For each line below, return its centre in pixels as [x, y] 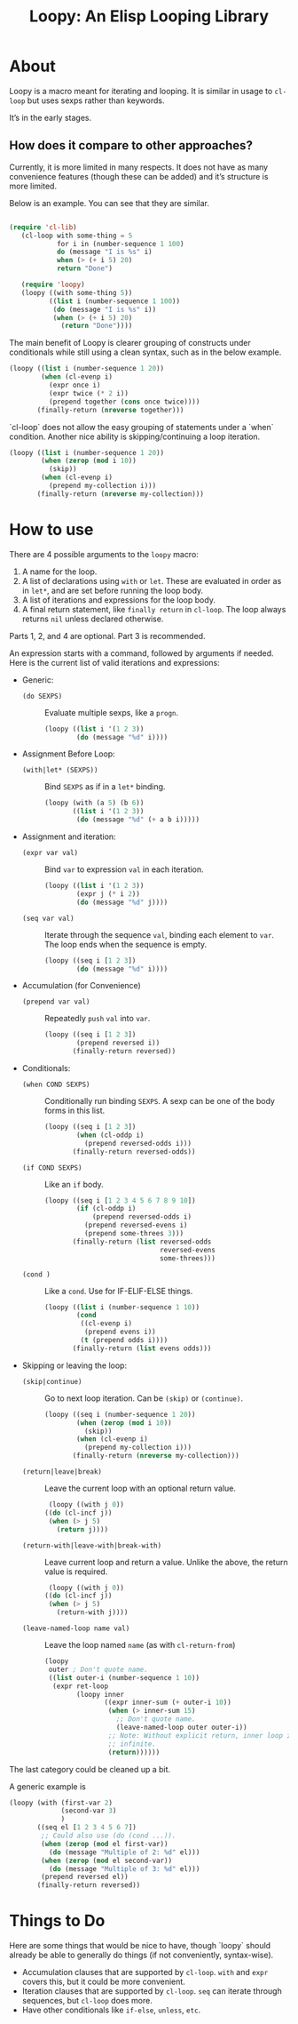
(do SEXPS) [42, 696]
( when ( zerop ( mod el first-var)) [105, 1844]
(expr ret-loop [81, 1686]
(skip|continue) [52, 1381]
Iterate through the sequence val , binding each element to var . [159, 934]
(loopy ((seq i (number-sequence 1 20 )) [120, 1414]
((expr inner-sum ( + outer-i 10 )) [168, 1703]
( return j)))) [82, 1529]
